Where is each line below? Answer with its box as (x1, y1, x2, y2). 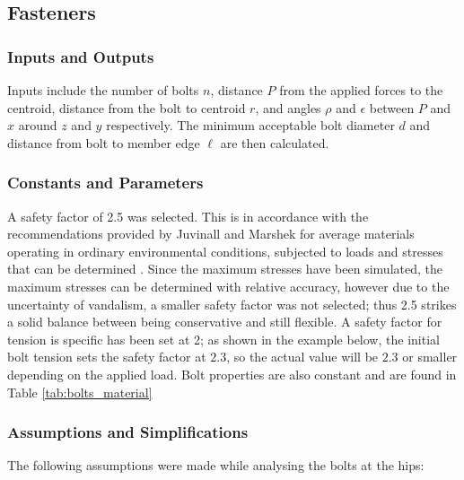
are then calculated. (220, 133, 329, 152)
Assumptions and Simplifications (7, 421, 249, 443)
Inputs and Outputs (7, 45, 154, 67)
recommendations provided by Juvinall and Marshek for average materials (7, 224, 415, 243)
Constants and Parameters (7, 171, 204, 194)
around (18, 116, 57, 135)
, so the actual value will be (226, 347, 379, 366)
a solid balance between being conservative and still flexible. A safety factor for (7, 312, 442, 331)
